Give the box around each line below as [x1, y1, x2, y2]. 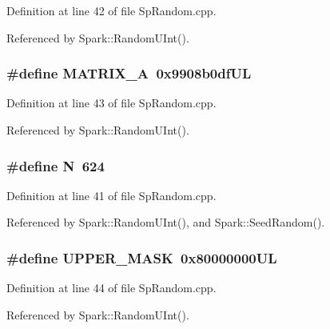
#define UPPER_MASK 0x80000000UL [6, 247, 277, 267]
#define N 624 [6, 155, 105, 175]
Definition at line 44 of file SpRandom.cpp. [6, 279, 217, 296]
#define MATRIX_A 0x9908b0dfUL [6, 63, 252, 83]
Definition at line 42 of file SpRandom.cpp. [6, 2, 217, 18]
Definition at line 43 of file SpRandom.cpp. [6, 94, 217, 111]
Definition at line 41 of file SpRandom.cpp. [6, 187, 217, 203]
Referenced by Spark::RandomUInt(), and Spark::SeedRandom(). [6, 214, 325, 231]
